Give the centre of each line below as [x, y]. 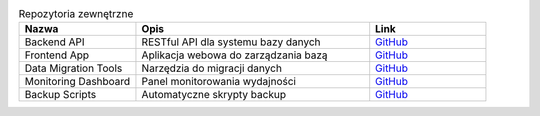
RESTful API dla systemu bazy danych [231, 42]
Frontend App [57, 55]
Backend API [54, 42]
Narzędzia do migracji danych [211, 68]
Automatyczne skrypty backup [214, 95]
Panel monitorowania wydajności [219, 82]
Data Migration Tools [73, 68]
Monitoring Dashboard [77, 82]
